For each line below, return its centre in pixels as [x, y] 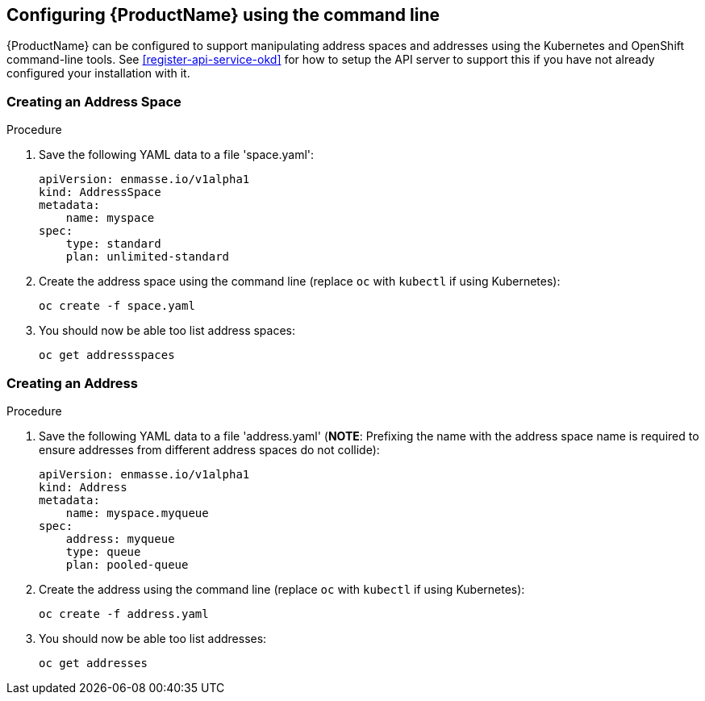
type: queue [103, 551]
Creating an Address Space [94, 101]
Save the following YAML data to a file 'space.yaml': [177, 155]
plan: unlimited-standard [148, 257]
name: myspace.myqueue [137, 513]
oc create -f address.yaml [124, 613]
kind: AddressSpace [100, 192]
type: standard [113, 244]
